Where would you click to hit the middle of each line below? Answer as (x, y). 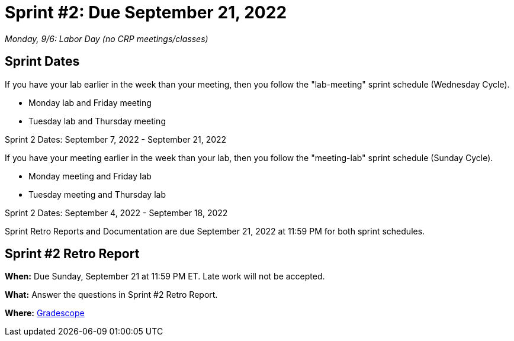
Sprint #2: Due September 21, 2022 (146, 12)
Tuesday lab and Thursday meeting (97, 121)
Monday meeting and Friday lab (90, 176)
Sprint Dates (42, 62)
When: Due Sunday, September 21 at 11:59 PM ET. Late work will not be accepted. (165, 276)
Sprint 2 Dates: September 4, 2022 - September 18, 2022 (116, 213)
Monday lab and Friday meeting (90, 102)
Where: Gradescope (45, 313)
